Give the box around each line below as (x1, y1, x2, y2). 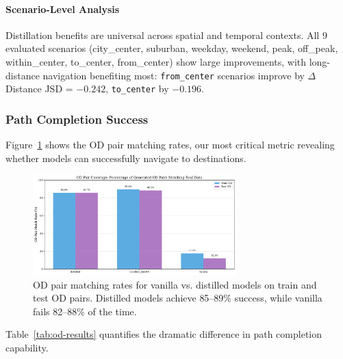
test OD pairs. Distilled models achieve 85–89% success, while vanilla (33, 291, 322, 305)
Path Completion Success (5, 110, 149, 127)
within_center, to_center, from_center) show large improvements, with (5, 54, 307, 68)
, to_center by (105, 81, 169, 96)
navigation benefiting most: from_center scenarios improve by (42, 68, 305, 82)
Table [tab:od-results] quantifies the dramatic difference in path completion (5, 327, 322, 341)
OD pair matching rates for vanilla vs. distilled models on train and (33, 277, 317, 291)
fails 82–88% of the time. (33, 304, 137, 318)
